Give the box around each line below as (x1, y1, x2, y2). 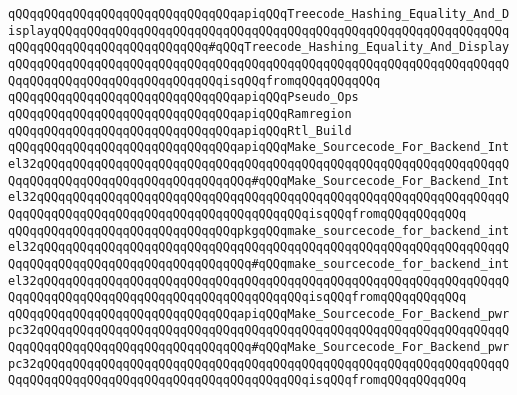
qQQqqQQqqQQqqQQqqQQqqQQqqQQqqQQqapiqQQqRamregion (8, 106, 352, 121)
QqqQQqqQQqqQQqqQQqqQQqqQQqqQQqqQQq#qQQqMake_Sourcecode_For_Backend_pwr (8, 340, 510, 355)
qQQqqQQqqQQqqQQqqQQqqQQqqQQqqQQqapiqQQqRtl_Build (8, 123, 352, 138)
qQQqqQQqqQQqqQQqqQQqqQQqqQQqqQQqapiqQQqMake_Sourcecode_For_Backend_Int (8, 140, 510, 155)
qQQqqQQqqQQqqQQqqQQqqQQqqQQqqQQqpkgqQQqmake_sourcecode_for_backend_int (8, 223, 510, 238)
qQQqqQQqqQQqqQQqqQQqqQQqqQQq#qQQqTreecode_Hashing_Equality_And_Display (8, 40, 510, 55)
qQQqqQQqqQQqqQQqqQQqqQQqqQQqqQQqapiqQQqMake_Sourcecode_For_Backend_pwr (8, 306, 510, 321)
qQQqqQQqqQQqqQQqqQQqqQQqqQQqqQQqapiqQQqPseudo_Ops (8, 90, 359, 105)
